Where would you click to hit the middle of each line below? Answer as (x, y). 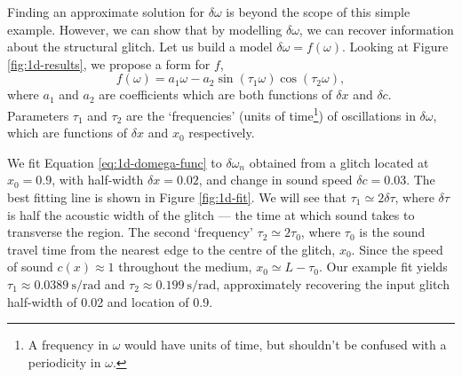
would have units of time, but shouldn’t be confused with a (286, 345)
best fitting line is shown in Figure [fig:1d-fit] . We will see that (177, 197)
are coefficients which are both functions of (215, 94)
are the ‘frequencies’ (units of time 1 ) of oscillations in (271, 114)
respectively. (222, 133)
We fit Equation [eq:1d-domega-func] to (115, 162)
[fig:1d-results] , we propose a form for (109, 63)
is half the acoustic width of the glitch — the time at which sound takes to (211, 214)
